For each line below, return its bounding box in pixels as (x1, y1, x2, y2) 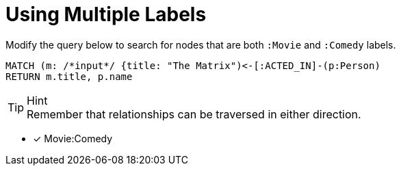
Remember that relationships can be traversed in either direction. (27, 107, 361, 121)
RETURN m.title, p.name (5, 70, 133, 82)
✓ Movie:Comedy (33, 132, 113, 144)
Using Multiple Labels (5, 3, 207, 26)
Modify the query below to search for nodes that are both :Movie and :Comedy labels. (5, 38, 396, 51)
